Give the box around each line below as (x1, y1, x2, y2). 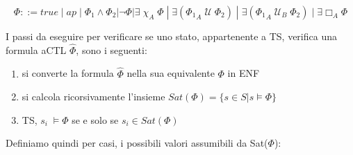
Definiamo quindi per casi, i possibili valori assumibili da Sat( (6, 136, 268, 150)
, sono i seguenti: (76, 42, 147, 57)
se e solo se (72, 112, 119, 127)
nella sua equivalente (126, 66, 215, 80)
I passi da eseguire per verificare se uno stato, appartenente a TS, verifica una (6, 29, 337, 43)
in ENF (227, 66, 260, 80)
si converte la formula (22, 66, 114, 80)
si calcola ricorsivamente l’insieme (22, 89, 165, 104)
